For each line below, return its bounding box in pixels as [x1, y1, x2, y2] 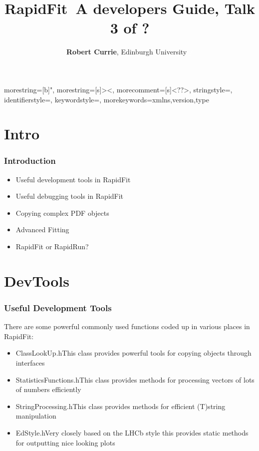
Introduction [4, 154, 56, 167]
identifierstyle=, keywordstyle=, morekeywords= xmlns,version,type [4, 94, 209, 104]
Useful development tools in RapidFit [15, 174, 131, 184]
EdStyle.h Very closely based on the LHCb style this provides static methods [15, 428, 249, 438]
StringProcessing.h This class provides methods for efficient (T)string [15, 401, 226, 411]
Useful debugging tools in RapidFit [15, 191, 124, 201]
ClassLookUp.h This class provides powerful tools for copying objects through [15, 348, 252, 358]
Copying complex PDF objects [15, 207, 109, 218]
